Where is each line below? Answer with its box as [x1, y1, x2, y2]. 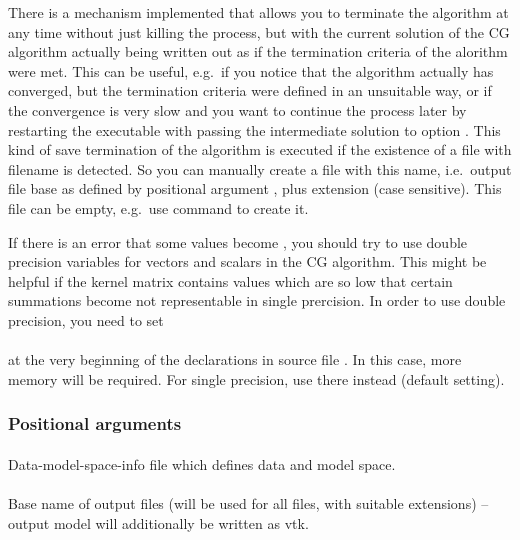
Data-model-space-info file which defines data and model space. [8, 453, 396, 474]
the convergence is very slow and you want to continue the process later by [8, 99, 467, 120]
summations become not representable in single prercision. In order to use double [8, 290, 506, 311]
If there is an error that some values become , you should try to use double [8, 231, 468, 252]
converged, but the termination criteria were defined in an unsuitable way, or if [8, 80, 492, 101]
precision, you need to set [8, 309, 164, 330]
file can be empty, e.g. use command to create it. [8, 197, 309, 218]
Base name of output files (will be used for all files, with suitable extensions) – [8, 492, 489, 513]
